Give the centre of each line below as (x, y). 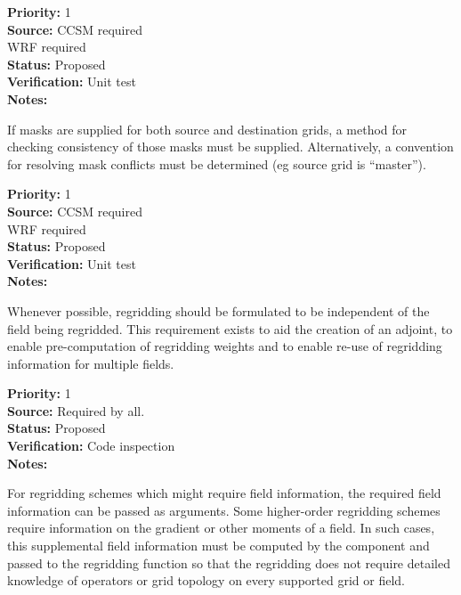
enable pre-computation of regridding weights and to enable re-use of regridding (225, 346)
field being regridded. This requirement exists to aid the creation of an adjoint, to (230, 328)
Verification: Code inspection (91, 446)
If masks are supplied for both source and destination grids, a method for (207, 129)
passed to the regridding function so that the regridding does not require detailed (229, 562)
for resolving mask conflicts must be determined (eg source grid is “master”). (217, 163)
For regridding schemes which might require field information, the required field (224, 493)
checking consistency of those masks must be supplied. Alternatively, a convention (230, 147)
